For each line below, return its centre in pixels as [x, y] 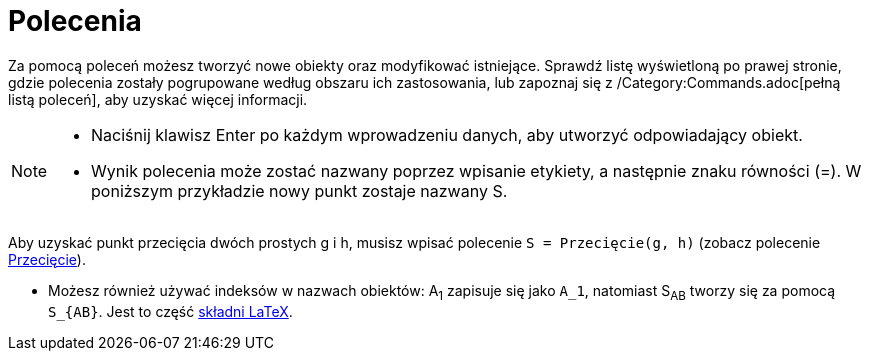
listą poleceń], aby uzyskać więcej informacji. [158, 99]
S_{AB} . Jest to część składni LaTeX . [170, 311]
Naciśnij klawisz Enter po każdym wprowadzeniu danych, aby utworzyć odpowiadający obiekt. [447, 134]
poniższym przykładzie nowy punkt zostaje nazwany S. [299, 190]
